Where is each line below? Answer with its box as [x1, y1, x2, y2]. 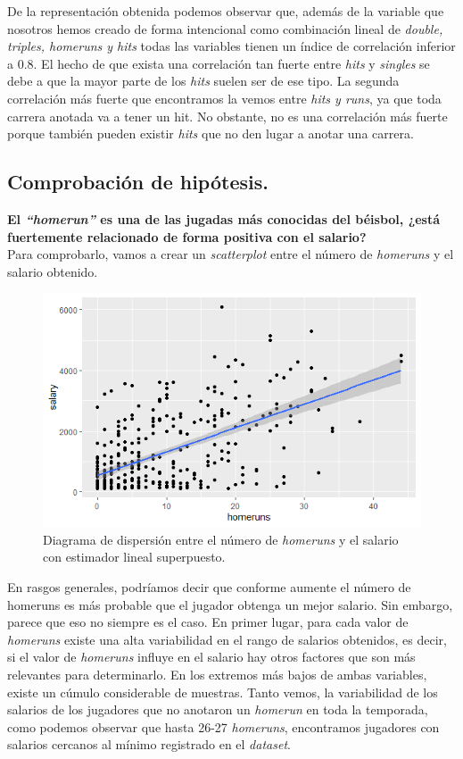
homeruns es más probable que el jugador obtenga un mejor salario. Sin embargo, [7, 595, 453, 613]
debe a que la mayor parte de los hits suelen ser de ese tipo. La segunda [7, 71, 400, 90]
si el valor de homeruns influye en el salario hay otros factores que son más [7, 647, 416, 666]
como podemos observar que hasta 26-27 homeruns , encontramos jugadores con [7, 717, 440, 736]
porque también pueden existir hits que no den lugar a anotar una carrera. [7, 124, 414, 143]
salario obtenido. [7, 262, 98, 280]
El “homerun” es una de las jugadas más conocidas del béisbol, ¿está [7, 209, 441, 228]
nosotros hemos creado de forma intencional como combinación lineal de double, [7, 19, 443, 38]
